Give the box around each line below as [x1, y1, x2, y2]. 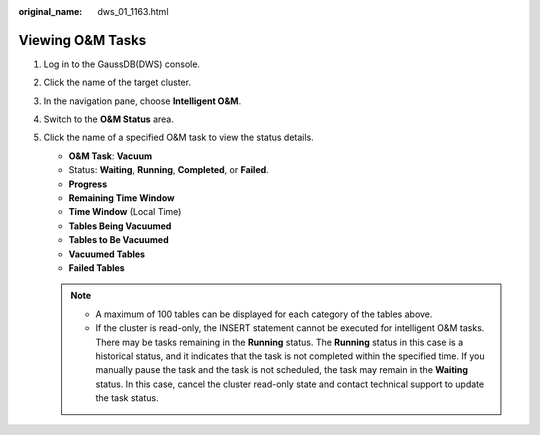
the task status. [95, 392, 159, 404]
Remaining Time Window [68, 192, 175, 204]
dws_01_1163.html [97, 6, 169, 17]
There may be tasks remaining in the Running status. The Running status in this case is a [95, 336, 464, 348]
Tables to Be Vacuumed [68, 234, 169, 246]
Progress [68, 178, 108, 190]
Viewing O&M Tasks [18, 31, 147, 49]
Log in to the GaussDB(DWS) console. [43, 58, 200, 70]
